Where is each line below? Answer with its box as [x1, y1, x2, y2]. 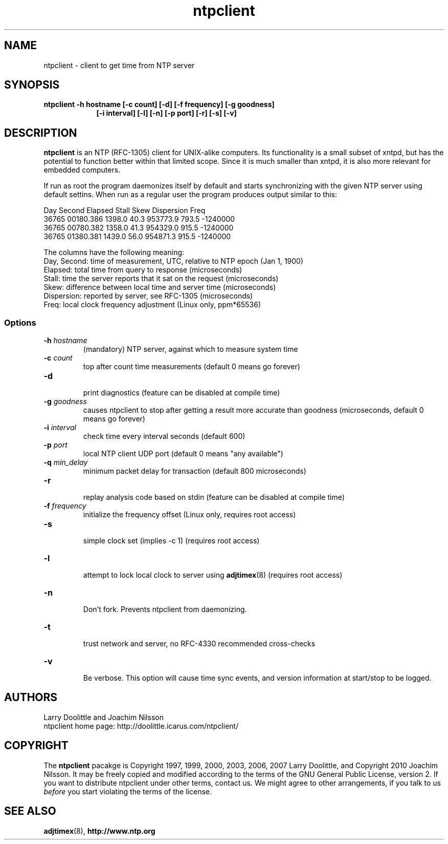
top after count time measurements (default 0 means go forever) [83, 362, 300, 371]
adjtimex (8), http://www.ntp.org [43, 826, 155, 835]
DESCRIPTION [4, 126, 77, 139]
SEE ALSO [4, 805, 56, 818]
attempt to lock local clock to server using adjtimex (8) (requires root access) [83, 571, 343, 580]
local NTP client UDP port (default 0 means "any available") [83, 449, 283, 458]
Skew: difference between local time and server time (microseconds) [43, 283, 276, 292]
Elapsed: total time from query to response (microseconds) [43, 265, 242, 275]
